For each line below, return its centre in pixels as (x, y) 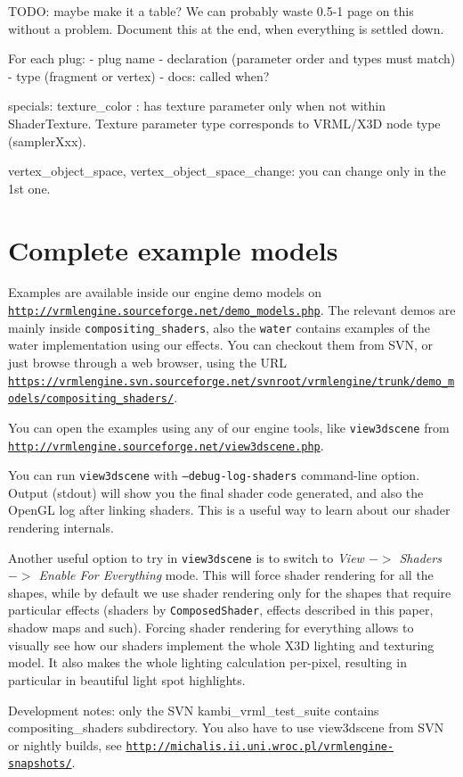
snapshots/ (40, 764)
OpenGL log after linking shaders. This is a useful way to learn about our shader (229, 510)
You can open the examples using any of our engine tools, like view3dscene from (229, 427)
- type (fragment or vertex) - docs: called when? (139, 75)
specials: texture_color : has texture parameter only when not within (197, 106)
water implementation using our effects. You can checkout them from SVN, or (221, 345)
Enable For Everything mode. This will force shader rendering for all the (236, 575)
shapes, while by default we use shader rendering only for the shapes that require (230, 592)
